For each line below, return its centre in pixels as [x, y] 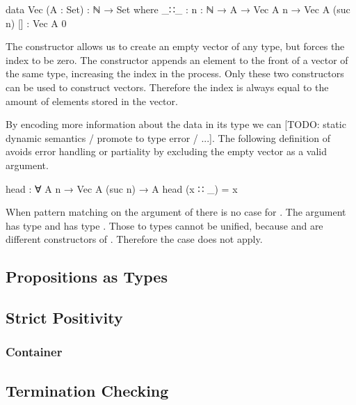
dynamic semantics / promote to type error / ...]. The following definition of [168, 137]
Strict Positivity [64, 318]
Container [34, 352]
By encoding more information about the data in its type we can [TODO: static [176, 124]
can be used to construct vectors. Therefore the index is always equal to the [167, 87]
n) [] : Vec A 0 [36, 23]
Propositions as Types [87, 277]
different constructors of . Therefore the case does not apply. [134, 239]
